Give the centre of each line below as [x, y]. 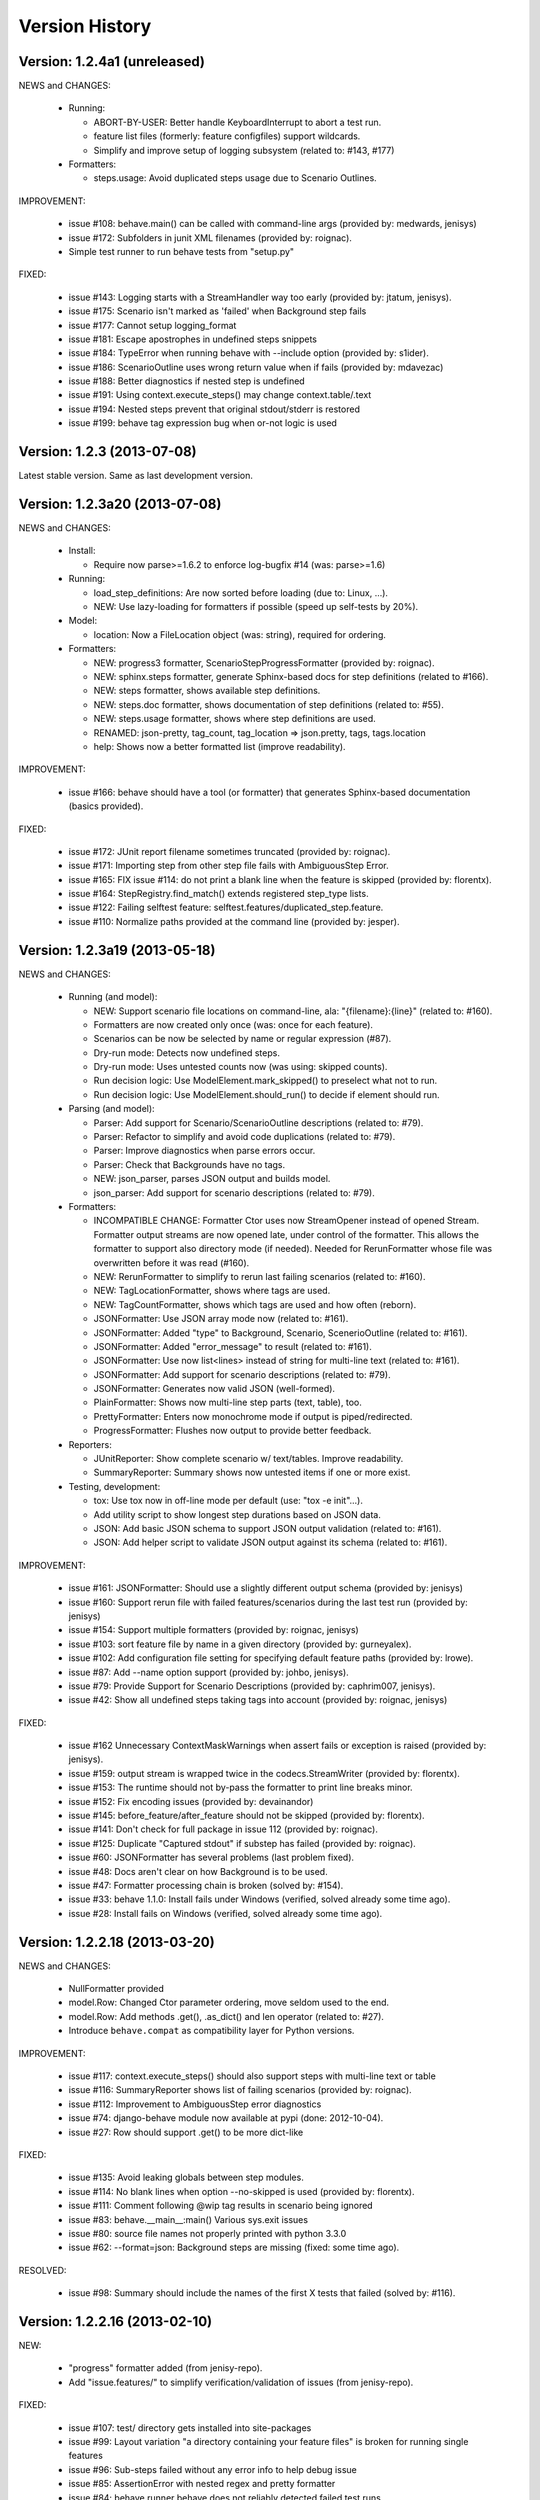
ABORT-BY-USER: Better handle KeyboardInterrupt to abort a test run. [237, 122]
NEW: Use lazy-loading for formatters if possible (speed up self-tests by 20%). [256, 607]
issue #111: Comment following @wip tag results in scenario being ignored [221, 2206]
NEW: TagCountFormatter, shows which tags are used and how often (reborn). [255, 1304]
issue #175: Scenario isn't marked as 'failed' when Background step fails [217, 311]
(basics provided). [106, 806]
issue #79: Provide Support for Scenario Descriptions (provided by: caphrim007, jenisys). [252, 1686]
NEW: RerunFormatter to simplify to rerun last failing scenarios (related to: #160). [259, 1276]
